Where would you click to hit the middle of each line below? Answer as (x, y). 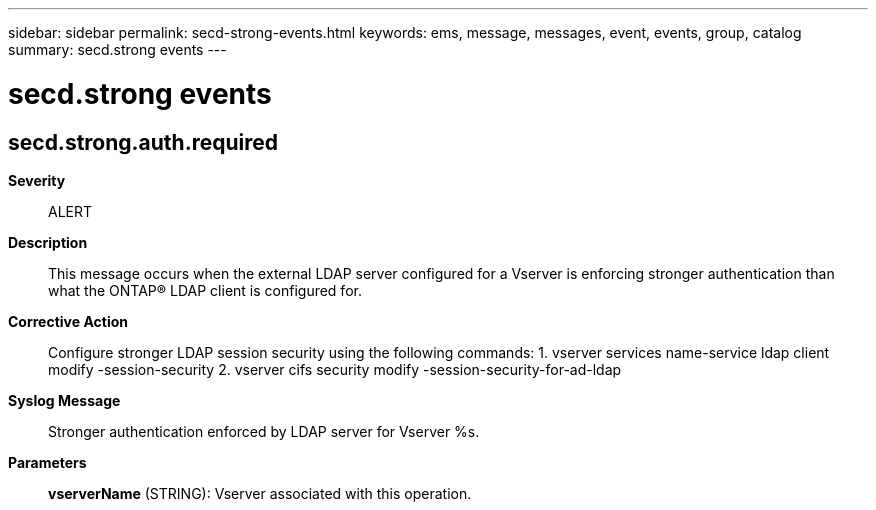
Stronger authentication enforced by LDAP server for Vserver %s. (264, 431)
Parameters (47, 462)
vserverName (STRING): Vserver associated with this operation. (260, 493)
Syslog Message (64, 400)
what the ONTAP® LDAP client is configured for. (205, 290)
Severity (37, 180)
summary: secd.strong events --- (117, 49)
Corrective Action (68, 321)
